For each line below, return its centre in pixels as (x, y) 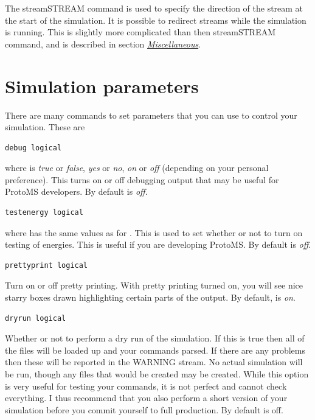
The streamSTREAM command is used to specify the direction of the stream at (154, 8)
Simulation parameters (102, 86)
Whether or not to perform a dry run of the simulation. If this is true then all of (155, 338)
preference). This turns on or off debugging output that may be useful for (142, 179)
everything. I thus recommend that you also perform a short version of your (146, 398)
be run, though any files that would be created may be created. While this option (157, 374)
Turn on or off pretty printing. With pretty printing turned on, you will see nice (154, 285)
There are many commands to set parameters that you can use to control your (151, 115)
